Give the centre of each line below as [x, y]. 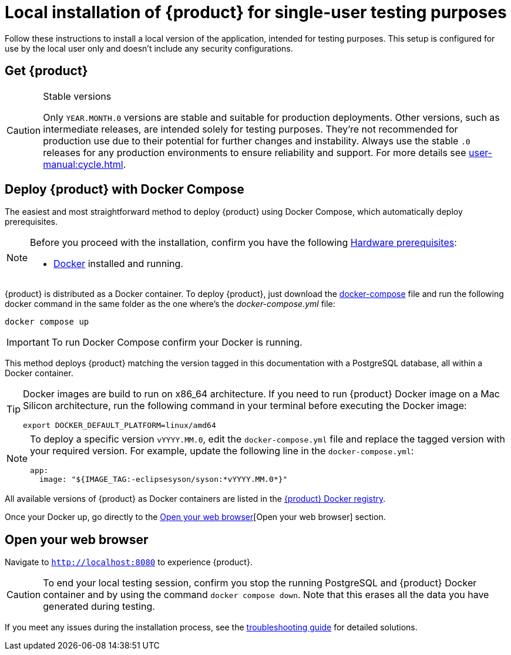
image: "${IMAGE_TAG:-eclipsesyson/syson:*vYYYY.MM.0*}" [163, 480]
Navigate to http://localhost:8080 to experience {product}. [129, 562]
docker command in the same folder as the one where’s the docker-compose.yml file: [170, 304]
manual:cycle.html [83, 164]
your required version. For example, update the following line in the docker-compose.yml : [222, 451]
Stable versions [77, 96]
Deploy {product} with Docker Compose [125, 190]
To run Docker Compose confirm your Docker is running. [177, 342]
